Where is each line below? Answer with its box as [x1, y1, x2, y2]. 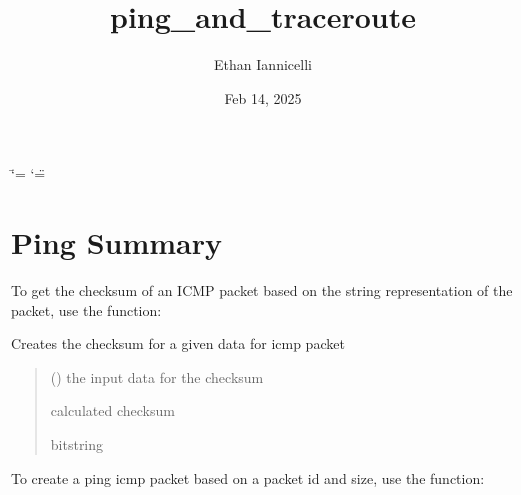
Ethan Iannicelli [214, 54, 312, 75]
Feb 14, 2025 [224, 87, 302, 108]
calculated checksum [50, 400, 175, 421]
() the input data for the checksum [50, 366, 264, 387]
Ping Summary [11, 222, 223, 263]
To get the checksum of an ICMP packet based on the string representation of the [11, 280, 513, 301]
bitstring [50, 434, 104, 454]
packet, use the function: [11, 299, 162, 320]
